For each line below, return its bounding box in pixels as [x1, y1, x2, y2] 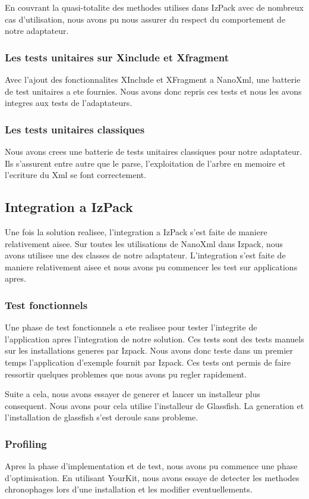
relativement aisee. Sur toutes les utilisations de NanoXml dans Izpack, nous [5, 237, 283, 249]
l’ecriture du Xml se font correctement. [5, 169, 147, 181]
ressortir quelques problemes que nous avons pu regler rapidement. [5, 367, 247, 380]
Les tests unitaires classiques [5, 121, 145, 136]
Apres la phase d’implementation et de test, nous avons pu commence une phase [5, 460, 298, 472]
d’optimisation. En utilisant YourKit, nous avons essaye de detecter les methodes [5, 471, 299, 484]
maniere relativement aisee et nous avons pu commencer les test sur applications [5, 260, 298, 273]
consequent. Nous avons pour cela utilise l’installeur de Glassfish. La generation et [5, 399, 304, 411]
